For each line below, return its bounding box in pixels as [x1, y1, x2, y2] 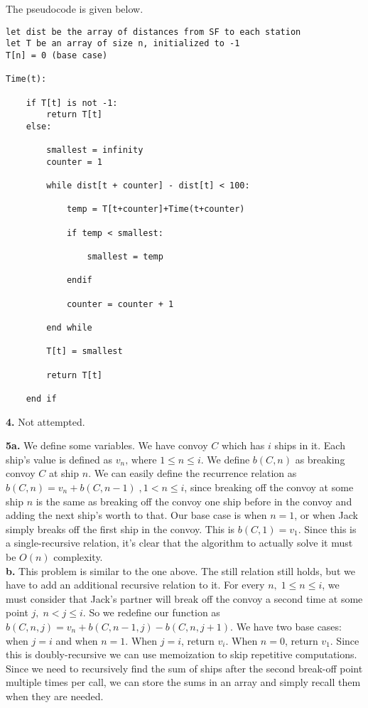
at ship [48, 466, 80, 481]
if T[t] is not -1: [26, 97, 118, 108]
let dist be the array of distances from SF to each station [6, 26, 301, 37]
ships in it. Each [274, 438, 345, 453]
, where [125, 455, 157, 466]
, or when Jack [294, 508, 358, 522]
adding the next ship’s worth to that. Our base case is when [6, 508, 267, 522]
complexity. [53, 549, 103, 564]
